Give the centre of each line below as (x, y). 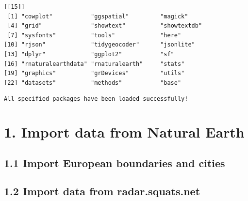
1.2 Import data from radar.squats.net (102, 191)
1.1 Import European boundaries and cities (115, 162)
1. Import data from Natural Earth (124, 132)
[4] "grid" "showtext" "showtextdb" (105, 26)
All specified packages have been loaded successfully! (96, 99)
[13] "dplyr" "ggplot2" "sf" (89, 54)
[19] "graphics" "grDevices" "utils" (94, 73)
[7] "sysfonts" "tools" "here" (94, 35)
